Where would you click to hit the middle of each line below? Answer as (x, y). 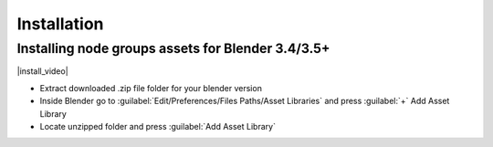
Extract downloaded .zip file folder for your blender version (151, 88)
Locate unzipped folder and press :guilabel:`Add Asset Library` (157, 126)
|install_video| (42, 71)
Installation (60, 24)
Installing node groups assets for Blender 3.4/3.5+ (173, 48)
